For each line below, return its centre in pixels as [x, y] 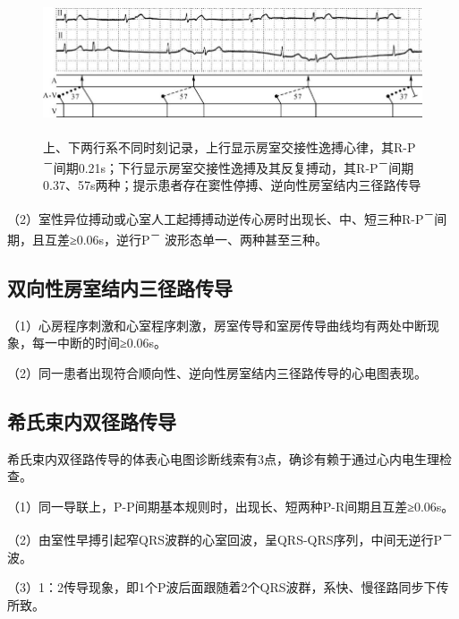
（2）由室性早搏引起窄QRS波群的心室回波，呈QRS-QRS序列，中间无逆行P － [230, 538]
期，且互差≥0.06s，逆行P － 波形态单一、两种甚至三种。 [167, 238]
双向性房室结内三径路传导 [120, 287]
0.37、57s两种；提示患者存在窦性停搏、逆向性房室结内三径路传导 [232, 185]
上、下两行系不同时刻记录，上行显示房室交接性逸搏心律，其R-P [229, 146]
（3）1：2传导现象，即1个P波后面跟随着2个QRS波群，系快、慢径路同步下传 [228, 587]
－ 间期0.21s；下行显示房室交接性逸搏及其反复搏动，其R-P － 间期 [229, 166]
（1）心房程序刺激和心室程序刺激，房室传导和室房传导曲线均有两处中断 [217, 325]
